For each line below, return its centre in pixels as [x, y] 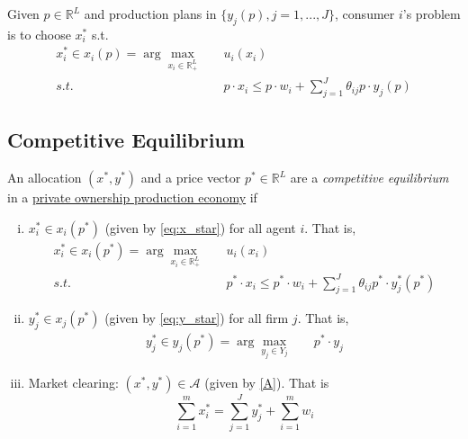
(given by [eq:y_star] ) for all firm [197, 318]
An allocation [45, 178]
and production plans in [150, 13]
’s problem [432, 13]
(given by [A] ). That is [267, 383]
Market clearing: [73, 383]
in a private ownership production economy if [132, 197]
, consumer [365, 13]
